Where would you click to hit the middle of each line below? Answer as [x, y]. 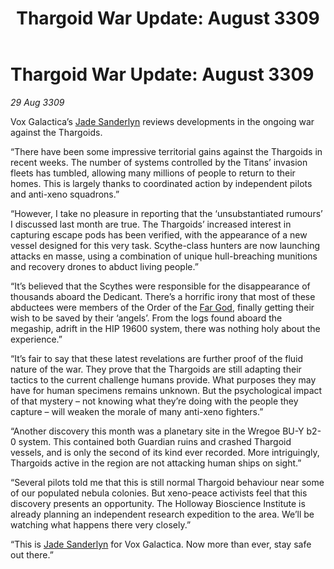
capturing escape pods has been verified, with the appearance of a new [159, 234]
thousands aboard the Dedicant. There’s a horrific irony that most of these [163, 296]
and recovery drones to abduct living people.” [104, 266]
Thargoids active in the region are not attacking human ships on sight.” [156, 463]
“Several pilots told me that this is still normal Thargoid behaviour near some [167, 482]
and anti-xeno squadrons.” [65, 194]
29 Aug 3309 [37, 102]
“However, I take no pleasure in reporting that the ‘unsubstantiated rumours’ [166, 213]
